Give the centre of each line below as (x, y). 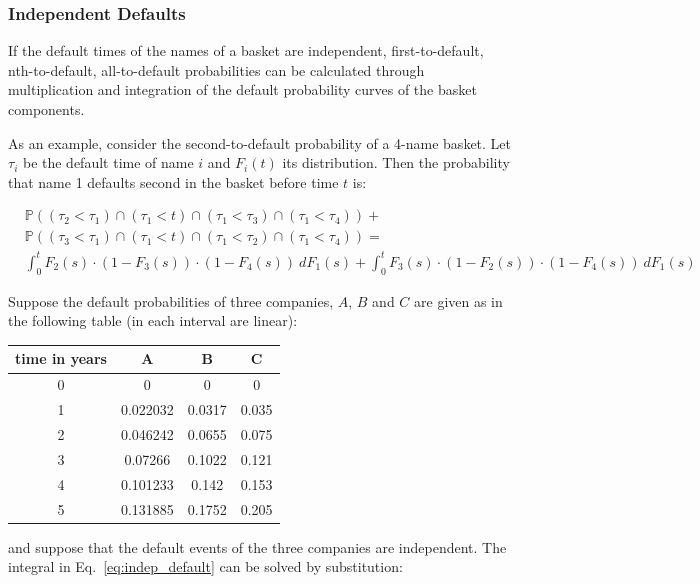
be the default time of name (108, 162)
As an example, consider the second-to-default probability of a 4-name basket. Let (260, 142)
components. (46, 109)
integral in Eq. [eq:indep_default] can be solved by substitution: (205, 566)
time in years (61, 358)
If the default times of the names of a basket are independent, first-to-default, (246, 50)
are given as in (458, 300)
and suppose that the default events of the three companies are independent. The (257, 546)
